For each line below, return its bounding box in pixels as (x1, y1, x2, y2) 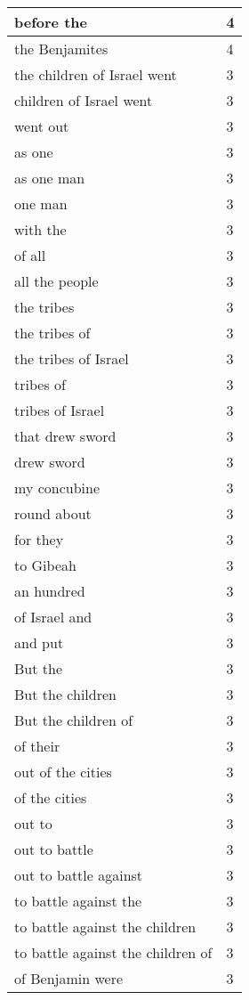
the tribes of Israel (14, 348, 129, 369)
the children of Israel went (14, 64, 177, 85)
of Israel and (14, 606, 92, 627)
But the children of (14, 710, 133, 730)
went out (14, 116, 69, 136)
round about (14, 503, 92, 524)
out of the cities (14, 761, 112, 782)
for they (14, 529, 64, 549)
